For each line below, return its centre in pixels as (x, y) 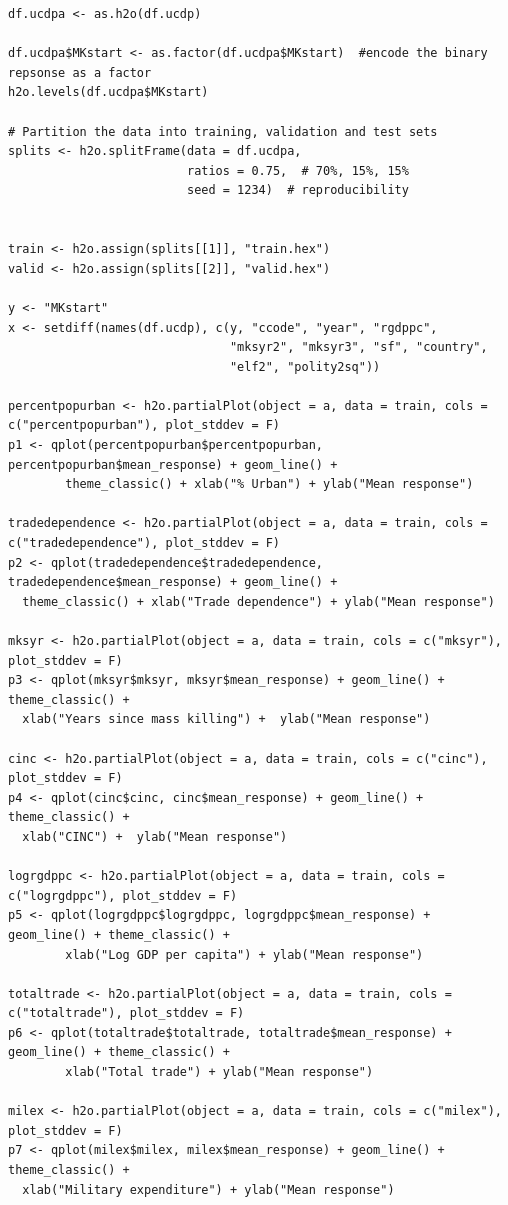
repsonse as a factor (80, 72)
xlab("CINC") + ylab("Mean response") (155, 836)
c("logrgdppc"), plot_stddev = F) (123, 895)
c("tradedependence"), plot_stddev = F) (144, 543)
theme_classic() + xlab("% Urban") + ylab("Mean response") (269, 484)
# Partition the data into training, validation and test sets (223, 131)
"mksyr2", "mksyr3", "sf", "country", (358, 347)
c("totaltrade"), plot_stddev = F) (126, 1013)
